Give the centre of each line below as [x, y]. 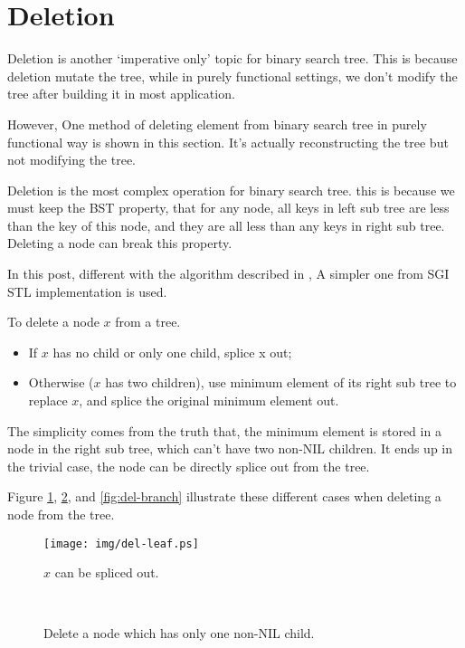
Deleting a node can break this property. [120, 243]
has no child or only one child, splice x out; [172, 352]
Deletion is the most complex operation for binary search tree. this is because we [231, 190]
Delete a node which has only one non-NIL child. [179, 633]
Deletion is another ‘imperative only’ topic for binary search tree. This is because [232, 58]
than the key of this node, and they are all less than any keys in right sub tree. [226, 225]
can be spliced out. [107, 572]
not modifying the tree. [72, 160]
